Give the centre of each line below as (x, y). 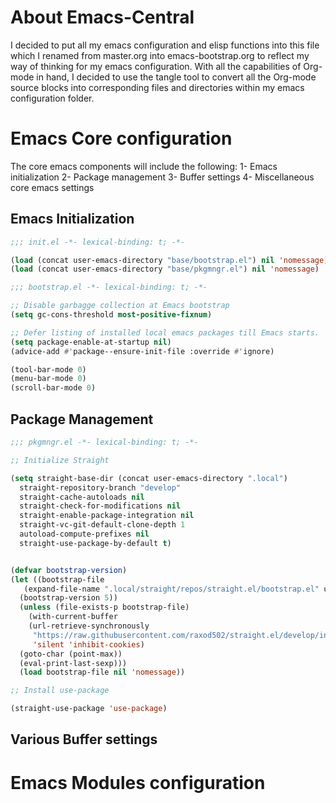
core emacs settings (52, 187)
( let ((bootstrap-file (57, 579)
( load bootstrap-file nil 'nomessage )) (102, 672)
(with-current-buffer (73, 617)
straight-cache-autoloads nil (82, 497)
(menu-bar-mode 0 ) (48, 379)
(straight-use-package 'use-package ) (89, 709)
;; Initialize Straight (60, 460)
